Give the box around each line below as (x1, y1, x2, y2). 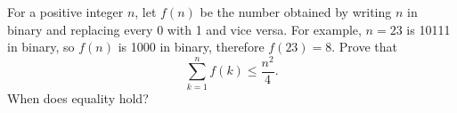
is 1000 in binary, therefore (118, 37, 265, 56)
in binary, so (7, 37, 75, 56)
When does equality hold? (7, 88, 149, 107)
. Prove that (331, 37, 398, 56)
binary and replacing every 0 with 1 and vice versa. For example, (7, 20, 362, 38)
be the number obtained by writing (200, 3, 392, 20)
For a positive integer (7, 3, 124, 20)
